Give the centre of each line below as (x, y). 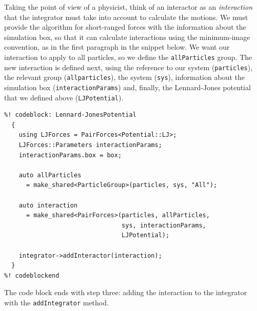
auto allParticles (50, 175)
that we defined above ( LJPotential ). (64, 97)
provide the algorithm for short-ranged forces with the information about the (125, 27)
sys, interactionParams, (164, 225)
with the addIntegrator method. (56, 302)
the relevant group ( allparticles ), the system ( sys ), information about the (124, 77)
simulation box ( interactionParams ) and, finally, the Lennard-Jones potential (127, 87)
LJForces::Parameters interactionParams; (90, 145)
